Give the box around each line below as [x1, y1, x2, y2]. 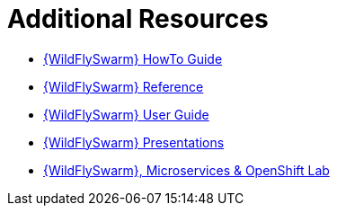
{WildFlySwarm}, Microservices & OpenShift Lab [43, 162, 330, 178]
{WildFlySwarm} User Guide [43, 106, 209, 122]
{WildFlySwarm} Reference [43, 78, 204, 94]
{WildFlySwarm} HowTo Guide [43, 50, 223, 67]
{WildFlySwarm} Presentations [43, 134, 225, 150]
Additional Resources [7, 4, 269, 34]
